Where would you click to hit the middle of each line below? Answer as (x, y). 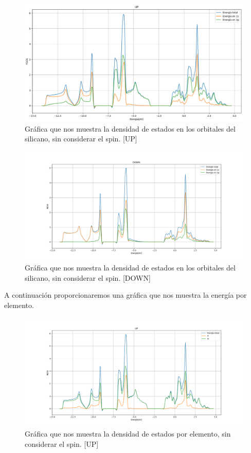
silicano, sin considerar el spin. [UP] (81, 139)
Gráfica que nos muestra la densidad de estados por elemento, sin (128, 434)
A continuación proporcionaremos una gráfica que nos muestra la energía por (126, 295)
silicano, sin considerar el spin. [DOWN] (88, 277)
